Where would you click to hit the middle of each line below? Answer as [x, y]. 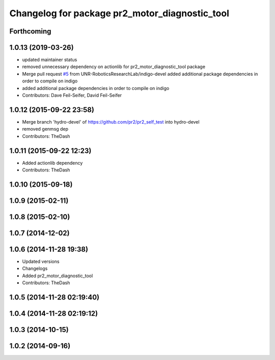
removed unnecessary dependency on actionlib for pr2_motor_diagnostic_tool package [114, 67]
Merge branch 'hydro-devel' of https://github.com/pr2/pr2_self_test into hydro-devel [111, 122]
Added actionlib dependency [52, 163]
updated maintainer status [50, 60]
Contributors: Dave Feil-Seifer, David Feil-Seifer [72, 95]
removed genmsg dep [45, 129]
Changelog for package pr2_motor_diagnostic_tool [119, 13]
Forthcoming [30, 31]
